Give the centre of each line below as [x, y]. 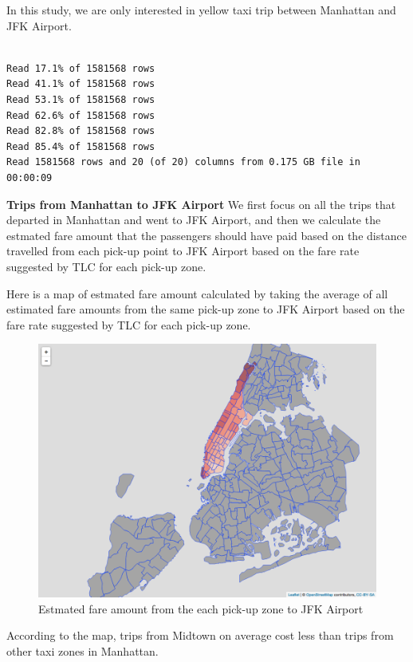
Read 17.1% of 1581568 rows [81, 68]
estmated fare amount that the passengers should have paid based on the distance [206, 235]
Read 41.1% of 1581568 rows [81, 84]
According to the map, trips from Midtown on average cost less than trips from [200, 635]
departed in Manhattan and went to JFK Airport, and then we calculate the [194, 220]
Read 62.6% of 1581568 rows [81, 115]
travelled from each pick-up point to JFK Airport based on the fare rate [183, 251]
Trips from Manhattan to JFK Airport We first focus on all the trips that [201, 204]
